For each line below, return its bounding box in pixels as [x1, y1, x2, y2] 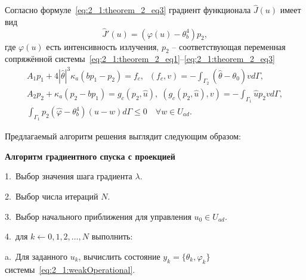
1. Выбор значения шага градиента [5, 170, 132, 182]
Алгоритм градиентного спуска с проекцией [5, 150, 175, 162]
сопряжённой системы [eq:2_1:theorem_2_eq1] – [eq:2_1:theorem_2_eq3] [5, 52, 275, 65]
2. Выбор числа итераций [5, 190, 98, 202]
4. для [5, 230, 28, 242]
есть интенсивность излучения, [46, 40, 159, 52]
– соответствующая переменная [172, 40, 286, 52]
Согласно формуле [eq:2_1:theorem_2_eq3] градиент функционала [5, 4, 251, 16]
